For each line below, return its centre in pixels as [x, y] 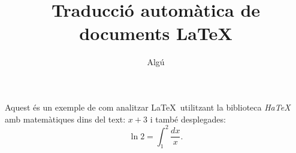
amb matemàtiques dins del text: [65, 119]
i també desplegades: [188, 119]
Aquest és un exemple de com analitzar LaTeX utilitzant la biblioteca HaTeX [148, 107]
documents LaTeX [156, 33]
